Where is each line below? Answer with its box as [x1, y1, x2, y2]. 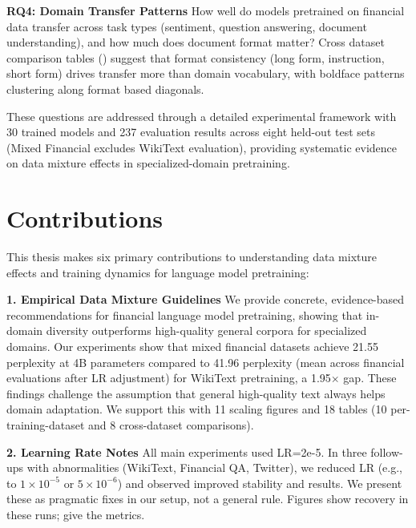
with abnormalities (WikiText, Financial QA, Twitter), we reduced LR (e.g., [26, 459, 402, 476]
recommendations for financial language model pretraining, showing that [6, 306, 363, 323]
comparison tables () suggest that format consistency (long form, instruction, [6, 49, 385, 66]
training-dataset [6, 417, 85, 433]
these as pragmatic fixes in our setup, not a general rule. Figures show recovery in [6, 490, 409, 507]
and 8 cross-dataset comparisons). [88, 417, 254, 433]
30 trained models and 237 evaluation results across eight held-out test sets [6, 123, 375, 140]
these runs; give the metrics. [6, 506, 145, 522]
